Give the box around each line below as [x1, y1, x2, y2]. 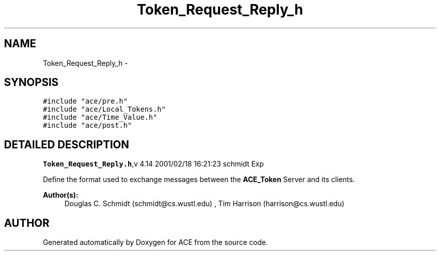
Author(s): [43, 191, 78, 200]
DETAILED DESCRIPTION [4, 138, 130, 151]
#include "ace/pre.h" [43, 97, 128, 106]
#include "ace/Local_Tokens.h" [43, 105, 166, 114]
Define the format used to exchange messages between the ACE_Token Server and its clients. [43, 175, 355, 184]
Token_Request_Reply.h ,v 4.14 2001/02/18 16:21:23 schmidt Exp [43, 159, 264, 168]
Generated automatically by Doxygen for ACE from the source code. [43, 238, 268, 247]
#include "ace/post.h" [43, 121, 132, 130]
